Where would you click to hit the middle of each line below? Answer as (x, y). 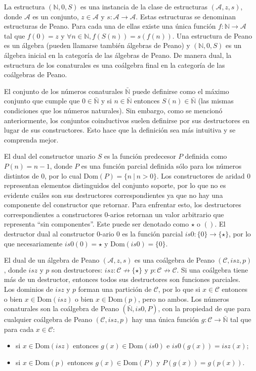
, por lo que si (179, 289)
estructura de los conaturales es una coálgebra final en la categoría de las (114, 65)
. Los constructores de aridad (201, 175)
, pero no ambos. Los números (184, 299)
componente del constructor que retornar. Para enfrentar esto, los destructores (123, 205)
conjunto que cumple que (42, 101)
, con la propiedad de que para (204, 308)
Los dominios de (29, 289)
